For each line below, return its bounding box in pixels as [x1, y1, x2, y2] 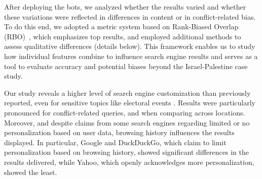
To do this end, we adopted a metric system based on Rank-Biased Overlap [4, 21, 239, 32]
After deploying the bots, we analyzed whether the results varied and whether [4, 2, 246, 12]
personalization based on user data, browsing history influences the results [4, 127, 235, 138]
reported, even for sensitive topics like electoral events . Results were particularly [4, 97, 255, 108]
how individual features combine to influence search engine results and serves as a [4, 50, 258, 61]
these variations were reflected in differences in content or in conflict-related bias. [4, 11, 256, 22]
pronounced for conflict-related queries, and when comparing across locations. [4, 107, 245, 117]
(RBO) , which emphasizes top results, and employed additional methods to [4, 31, 241, 41]
